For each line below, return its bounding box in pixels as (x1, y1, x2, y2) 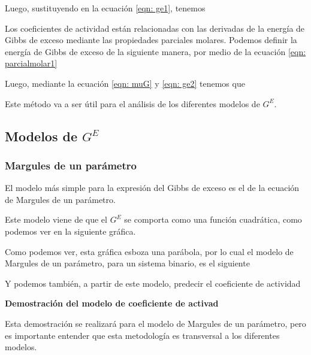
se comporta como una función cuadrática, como (124, 213, 302, 226)
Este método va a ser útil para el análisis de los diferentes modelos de (5, 97, 260, 110)
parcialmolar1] (5, 57, 58, 69)
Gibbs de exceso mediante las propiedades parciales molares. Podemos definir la (5, 34, 297, 46)
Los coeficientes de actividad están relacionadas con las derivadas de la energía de (5, 22, 305, 34)
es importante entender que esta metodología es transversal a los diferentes (5, 329, 280, 341)
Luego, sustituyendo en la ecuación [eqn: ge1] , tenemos (5, 2, 206, 14)
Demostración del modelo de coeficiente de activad (5, 297, 219, 310)
